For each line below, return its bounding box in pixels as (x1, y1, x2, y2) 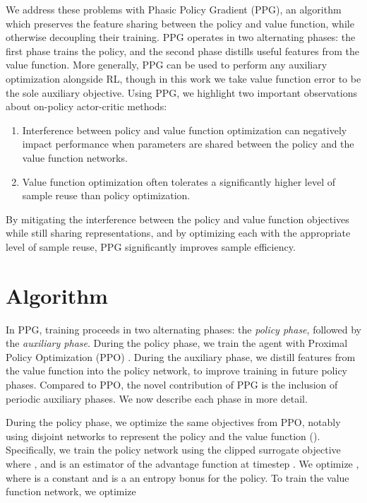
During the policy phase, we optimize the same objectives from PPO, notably (6, 415, 341, 430)
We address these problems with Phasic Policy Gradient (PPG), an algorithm (6, 2, 342, 16)
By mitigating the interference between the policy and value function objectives (6, 211, 349, 226)
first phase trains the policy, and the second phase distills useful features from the (6, 43, 359, 58)
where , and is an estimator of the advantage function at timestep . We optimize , (6, 456, 359, 471)
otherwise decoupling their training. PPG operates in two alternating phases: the (6, 30, 356, 45)
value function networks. (22, 150, 128, 165)
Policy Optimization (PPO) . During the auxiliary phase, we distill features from (6, 349, 356, 364)
